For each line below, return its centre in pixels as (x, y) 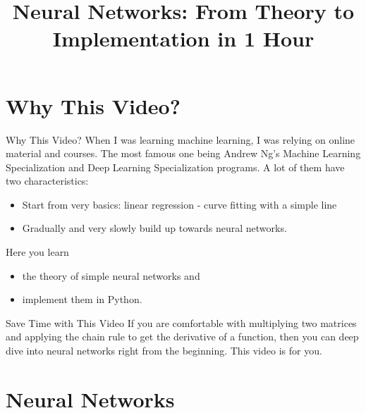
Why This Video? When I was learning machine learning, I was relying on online (181, 139)
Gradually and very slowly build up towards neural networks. (154, 228)
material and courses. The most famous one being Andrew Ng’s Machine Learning (183, 153)
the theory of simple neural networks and (111, 275)
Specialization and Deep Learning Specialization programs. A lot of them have (175, 167)
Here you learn (37, 252)
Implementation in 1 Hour (183, 38)
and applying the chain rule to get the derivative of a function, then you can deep (182, 337)
